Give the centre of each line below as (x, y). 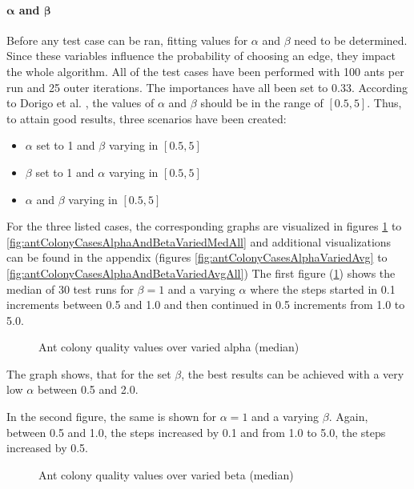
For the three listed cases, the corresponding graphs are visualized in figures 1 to (204, 226)
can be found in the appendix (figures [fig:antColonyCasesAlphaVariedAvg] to (197, 257)
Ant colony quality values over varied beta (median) (166, 474)
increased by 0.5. (48, 448)
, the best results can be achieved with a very (293, 373)
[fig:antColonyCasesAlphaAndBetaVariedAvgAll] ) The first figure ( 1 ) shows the (201, 273)
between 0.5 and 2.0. (88, 389)
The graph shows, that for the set (89, 373)
